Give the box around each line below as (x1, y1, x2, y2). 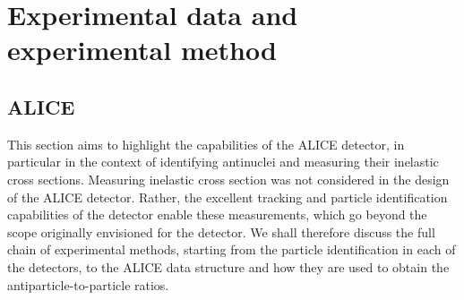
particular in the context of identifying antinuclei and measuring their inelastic (7, 152, 439, 171)
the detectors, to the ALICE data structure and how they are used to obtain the (7, 257, 450, 276)
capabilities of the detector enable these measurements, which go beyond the (7, 205, 427, 224)
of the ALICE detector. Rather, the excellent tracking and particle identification (7, 187, 448, 206)
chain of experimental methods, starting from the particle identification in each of (7, 240, 456, 259)
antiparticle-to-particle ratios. (7, 275, 169, 294)
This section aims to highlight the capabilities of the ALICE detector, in (7, 134, 405, 153)
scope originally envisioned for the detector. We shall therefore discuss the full (7, 222, 435, 241)
